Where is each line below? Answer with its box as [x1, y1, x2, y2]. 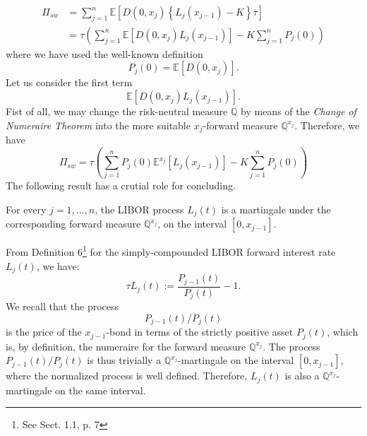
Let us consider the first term [6, 75, 133, 90]
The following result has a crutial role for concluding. [6, 178, 236, 193]
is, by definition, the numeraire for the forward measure [6, 338, 246, 353]
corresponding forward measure [6, 216, 141, 231]
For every [6, 202, 47, 216]
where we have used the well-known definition [6, 46, 203, 61]
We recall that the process [6, 299, 119, 314]
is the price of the [6, 324, 82, 339]
